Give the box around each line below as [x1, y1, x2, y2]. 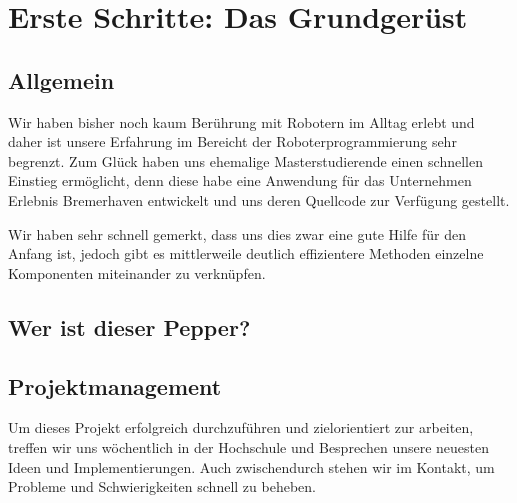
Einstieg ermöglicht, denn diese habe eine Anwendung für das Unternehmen [8, 170, 472, 191]
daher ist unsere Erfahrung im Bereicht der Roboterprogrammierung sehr [8, 131, 457, 152]
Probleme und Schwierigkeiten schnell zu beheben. [8, 476, 316, 497]
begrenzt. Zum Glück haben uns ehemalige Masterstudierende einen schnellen [8, 150, 483, 171]
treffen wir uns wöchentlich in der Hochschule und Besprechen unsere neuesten [8, 436, 490, 457]
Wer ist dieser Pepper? [8, 311, 251, 342]
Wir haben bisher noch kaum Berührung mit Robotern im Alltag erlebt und [8, 111, 475, 132]
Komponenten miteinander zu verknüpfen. [8, 262, 266, 283]
